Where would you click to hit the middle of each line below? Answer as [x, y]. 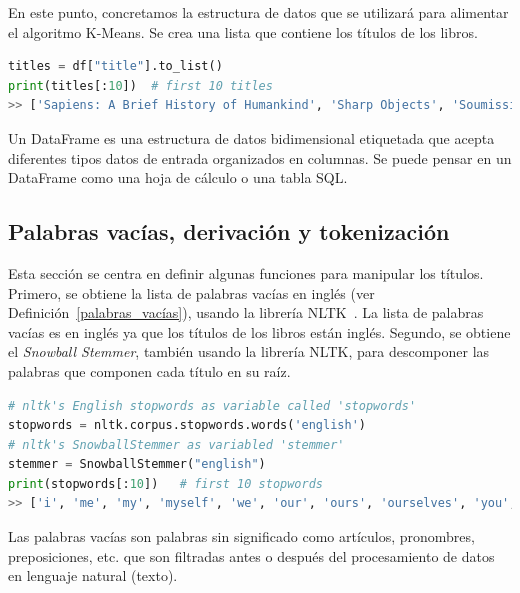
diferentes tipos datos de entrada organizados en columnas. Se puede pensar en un [260, 157]
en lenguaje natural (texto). [93, 575]
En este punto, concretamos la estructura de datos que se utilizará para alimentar [258, 12]
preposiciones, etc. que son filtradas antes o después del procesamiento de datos [251, 555]
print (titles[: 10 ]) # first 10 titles [140, 85]
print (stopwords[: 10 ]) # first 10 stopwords [166, 483]
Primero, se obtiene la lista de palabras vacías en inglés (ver [191, 292]
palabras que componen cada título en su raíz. [149, 370]
